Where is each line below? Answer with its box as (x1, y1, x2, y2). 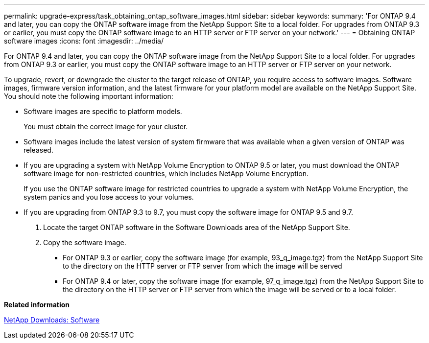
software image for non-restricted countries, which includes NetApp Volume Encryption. (24, 169, 309, 178)
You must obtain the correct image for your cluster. (24, 122, 188, 131)
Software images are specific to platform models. (24, 107, 182, 115)
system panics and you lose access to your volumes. (24, 193, 194, 201)
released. (24, 146, 53, 154)
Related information (4, 300, 70, 309)
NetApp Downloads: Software (4, 316, 100, 324)
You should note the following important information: (4, 92, 173, 100)
